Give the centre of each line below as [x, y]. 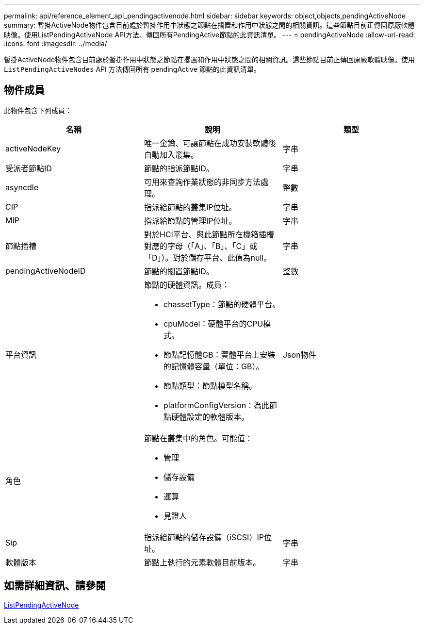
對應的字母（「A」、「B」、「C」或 [201, 246]
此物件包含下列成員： [38, 110]
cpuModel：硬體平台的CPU [213, 323]
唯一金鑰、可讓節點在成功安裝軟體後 [210, 143]
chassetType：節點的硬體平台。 [221, 304]
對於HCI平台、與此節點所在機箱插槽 [209, 234]
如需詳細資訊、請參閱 [55, 586]
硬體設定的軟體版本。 [210, 417]
